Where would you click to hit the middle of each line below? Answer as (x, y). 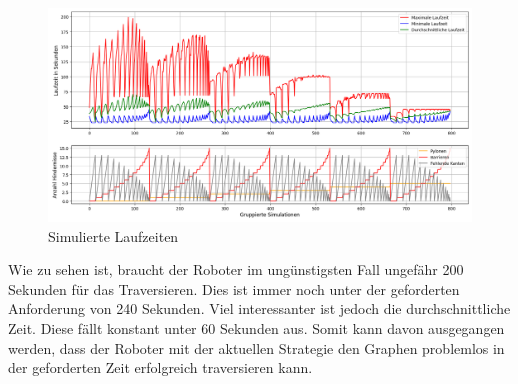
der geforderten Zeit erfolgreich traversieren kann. (160, 367)
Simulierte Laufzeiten (113, 235)
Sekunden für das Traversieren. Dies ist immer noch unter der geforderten (234, 288)
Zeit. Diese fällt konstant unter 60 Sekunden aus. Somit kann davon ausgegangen (256, 328)
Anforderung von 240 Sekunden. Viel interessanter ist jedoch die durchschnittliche (259, 308)
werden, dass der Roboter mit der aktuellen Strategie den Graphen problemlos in (256, 347)
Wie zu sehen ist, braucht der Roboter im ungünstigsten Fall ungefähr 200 (236, 269)
